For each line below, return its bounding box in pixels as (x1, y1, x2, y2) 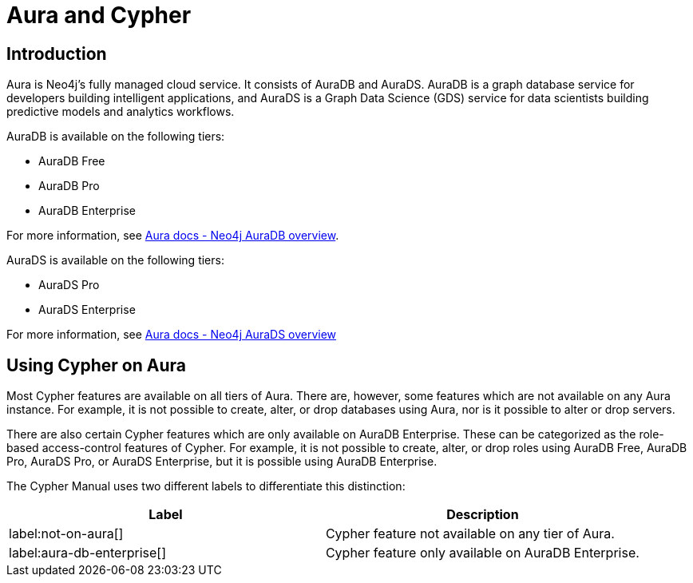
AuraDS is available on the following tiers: (6, 253, 224, 268)
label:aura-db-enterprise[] (9, 545, 166, 561)
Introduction (6, 43, 107, 64)
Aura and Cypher (6, 2, 192, 29)
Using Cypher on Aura (6, 355, 186, 375)
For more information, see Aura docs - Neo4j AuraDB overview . (6, 228, 339, 243)
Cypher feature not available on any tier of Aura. (325, 525, 615, 542)
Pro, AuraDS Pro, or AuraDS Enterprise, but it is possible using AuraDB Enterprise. (6, 454, 438, 469)
